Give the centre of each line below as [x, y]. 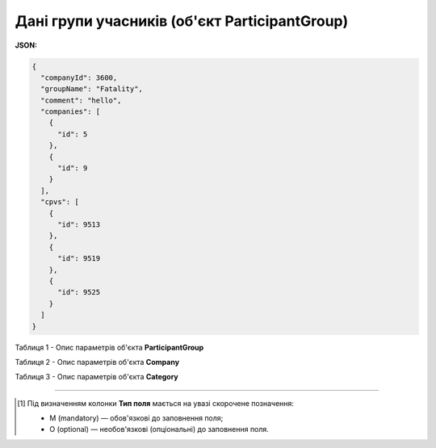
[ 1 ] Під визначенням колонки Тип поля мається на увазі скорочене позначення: [156, 403]
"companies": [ [71, 112]
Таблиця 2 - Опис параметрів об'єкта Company [97, 362]
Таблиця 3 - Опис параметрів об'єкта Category [97, 377]
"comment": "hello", [81, 100]
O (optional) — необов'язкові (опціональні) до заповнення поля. [159, 429]
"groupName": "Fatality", [92, 89]
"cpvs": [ [60, 202]
